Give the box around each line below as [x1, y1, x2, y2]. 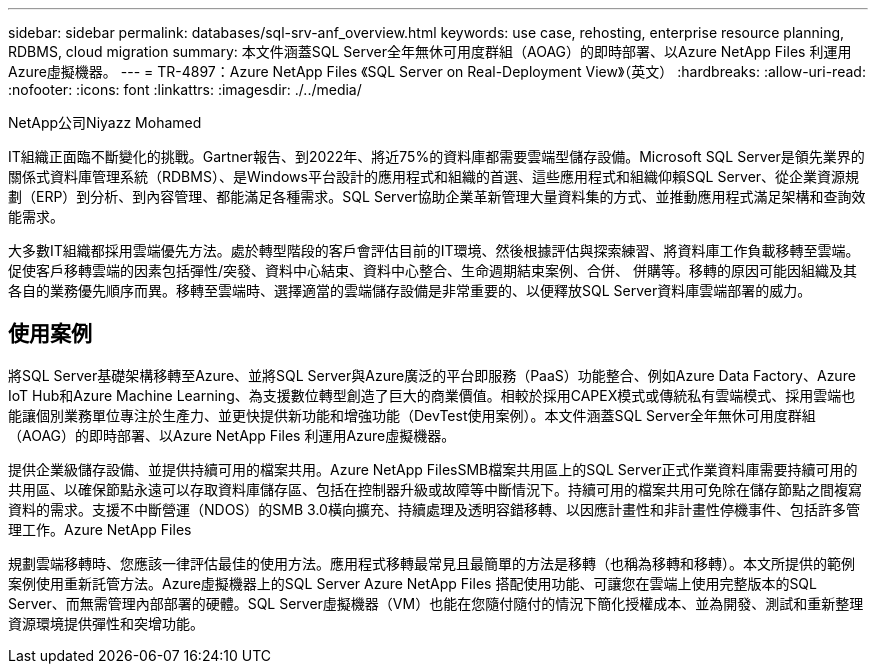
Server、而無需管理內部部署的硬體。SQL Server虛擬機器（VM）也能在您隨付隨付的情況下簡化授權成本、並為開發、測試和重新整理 [8, 594, 864, 612]
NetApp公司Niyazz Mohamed [8, 114, 202, 131]
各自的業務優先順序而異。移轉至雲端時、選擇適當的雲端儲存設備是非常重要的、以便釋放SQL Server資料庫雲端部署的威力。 [8, 282, 812, 299]
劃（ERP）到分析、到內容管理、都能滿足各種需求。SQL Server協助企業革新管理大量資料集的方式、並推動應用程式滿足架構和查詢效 [8, 188, 866, 205]
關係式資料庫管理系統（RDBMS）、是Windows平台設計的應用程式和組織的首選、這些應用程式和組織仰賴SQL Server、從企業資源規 [8, 168, 860, 185]
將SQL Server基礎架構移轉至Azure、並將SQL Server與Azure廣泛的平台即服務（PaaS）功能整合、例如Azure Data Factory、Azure [8, 366, 856, 384]
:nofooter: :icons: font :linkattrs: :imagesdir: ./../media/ [8, 81, 362, 98]
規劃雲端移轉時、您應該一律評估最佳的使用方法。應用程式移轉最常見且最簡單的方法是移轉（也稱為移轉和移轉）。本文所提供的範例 [8, 554, 855, 572]
